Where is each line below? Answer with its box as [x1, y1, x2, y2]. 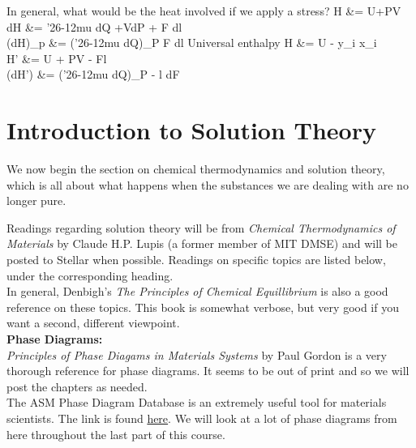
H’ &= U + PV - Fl [6, 49, 107, 66]
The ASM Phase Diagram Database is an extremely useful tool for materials [6, 394, 387, 411]
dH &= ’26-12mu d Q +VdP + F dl [6, 18, 182, 35]
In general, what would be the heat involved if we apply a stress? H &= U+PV [6, 2, 401, 19]
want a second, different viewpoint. [6, 314, 180, 331]
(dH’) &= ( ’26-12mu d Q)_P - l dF [6, 66, 180, 83]
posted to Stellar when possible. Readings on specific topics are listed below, [6, 251, 386, 268]
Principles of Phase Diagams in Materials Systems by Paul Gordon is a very [6, 346, 387, 363]
